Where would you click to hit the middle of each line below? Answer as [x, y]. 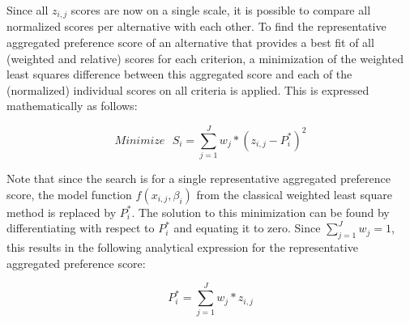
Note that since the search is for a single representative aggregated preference [199, 178]
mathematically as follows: [72, 106]
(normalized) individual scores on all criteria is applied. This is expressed [188, 89]
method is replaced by [62, 212]
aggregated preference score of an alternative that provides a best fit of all [190, 42]
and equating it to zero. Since [247, 228]
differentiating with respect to [81, 228]
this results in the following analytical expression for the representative [182, 247]
